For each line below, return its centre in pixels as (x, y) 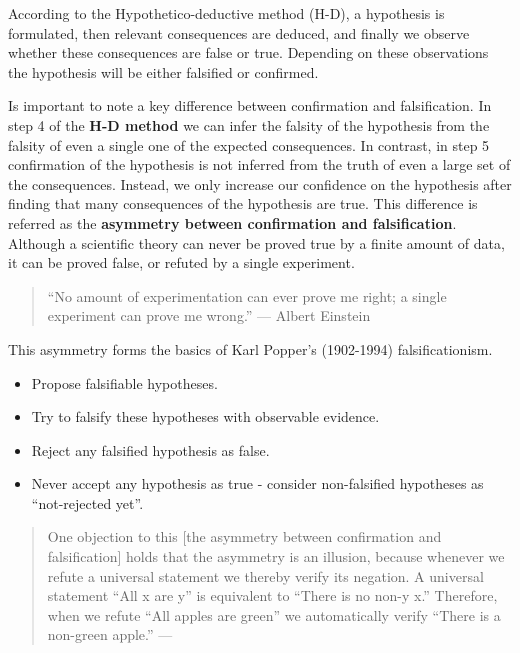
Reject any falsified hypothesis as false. (150, 449)
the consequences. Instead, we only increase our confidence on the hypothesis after (260, 183)
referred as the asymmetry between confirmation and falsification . (232, 222)
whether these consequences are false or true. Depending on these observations (248, 52)
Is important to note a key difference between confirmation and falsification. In (250, 105)
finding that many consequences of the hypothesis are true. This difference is (243, 203)
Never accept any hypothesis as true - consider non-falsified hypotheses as (257, 483)
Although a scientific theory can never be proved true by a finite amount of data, (256, 242)
